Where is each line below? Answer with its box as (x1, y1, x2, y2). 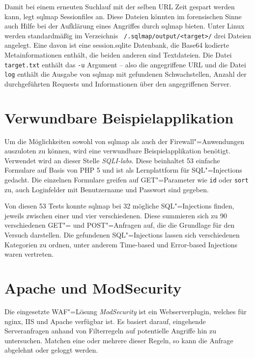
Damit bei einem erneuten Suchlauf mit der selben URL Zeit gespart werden (4, 1, 235, 11)
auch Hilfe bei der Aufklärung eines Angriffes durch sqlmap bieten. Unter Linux (4, 21, 245, 31)
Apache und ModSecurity (4, 278, 182, 298)
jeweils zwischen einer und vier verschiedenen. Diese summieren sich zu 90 (4, 210, 227, 220)
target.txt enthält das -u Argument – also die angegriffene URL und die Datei (4, 59, 246, 69)
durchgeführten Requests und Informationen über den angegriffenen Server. (4, 78, 231, 89)
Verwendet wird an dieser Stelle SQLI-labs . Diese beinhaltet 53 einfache (4, 155, 220, 165)
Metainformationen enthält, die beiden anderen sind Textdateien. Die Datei (4, 50, 232, 60)
